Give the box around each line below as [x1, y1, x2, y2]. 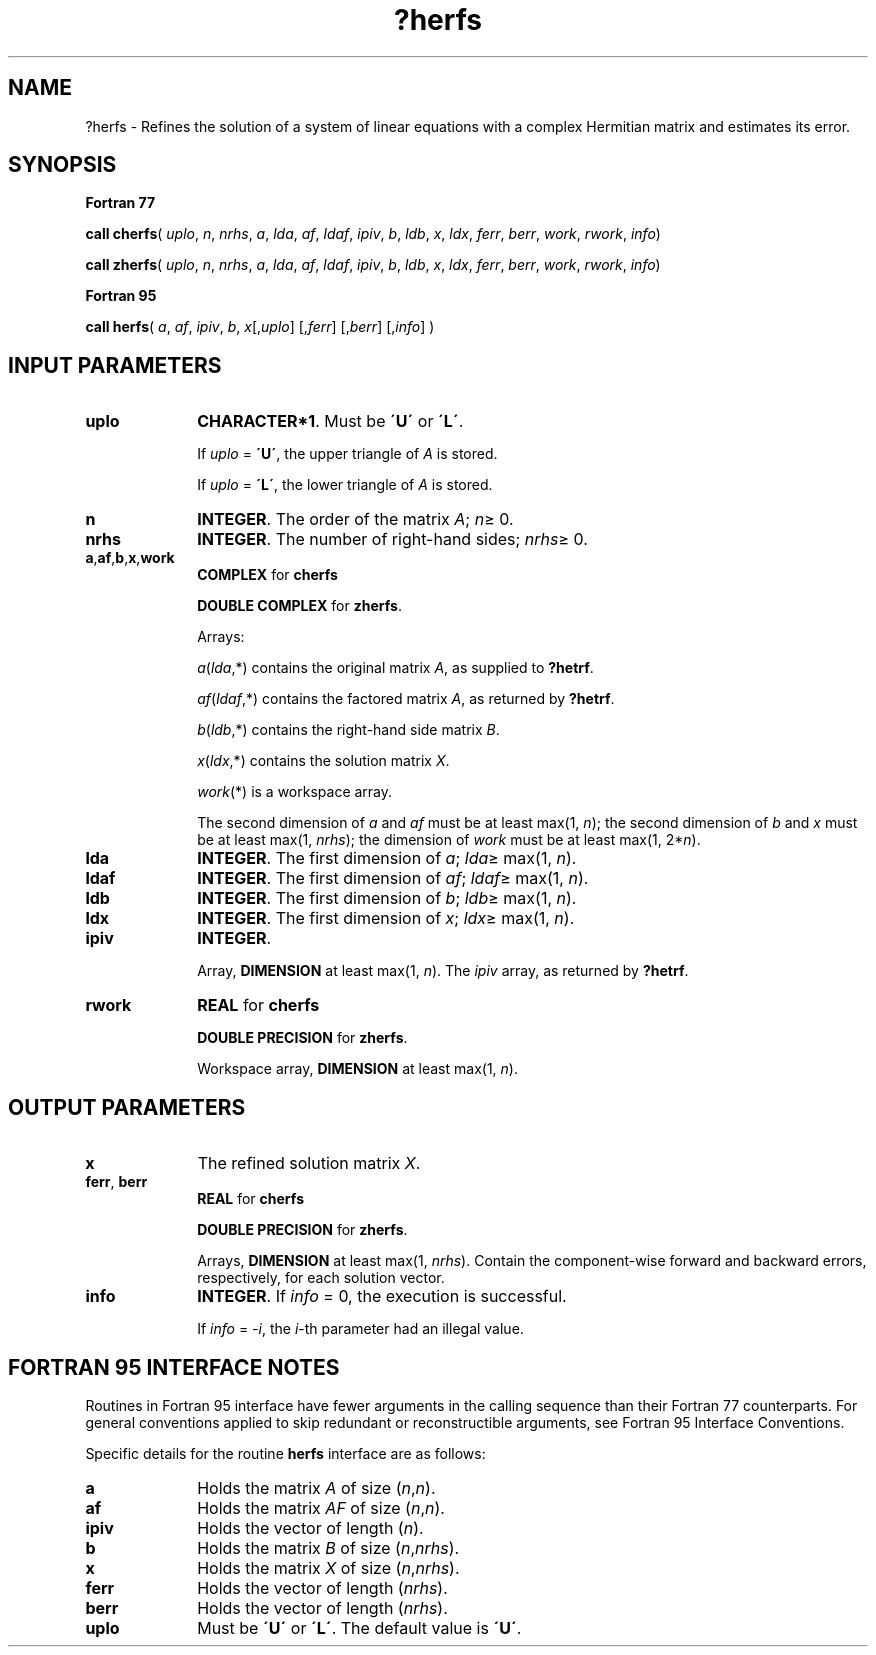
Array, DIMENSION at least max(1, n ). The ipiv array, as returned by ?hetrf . [197, 962, 689, 980]
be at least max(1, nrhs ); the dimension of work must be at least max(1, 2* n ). [197, 831, 701, 849]
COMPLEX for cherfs [197, 566, 338, 584]
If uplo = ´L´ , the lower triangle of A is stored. [197, 476, 493, 494]
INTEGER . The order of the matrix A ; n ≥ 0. [197, 509, 514, 530]
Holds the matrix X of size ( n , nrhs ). [197, 1557, 460, 1578]
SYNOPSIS [8, 152, 117, 178]
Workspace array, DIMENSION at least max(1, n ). [197, 1060, 518, 1078]
